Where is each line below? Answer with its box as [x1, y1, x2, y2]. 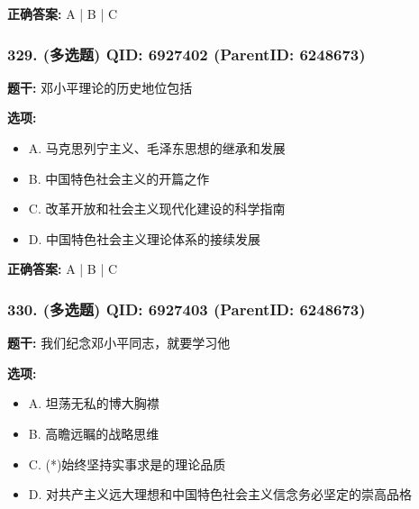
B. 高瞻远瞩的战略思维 [28, 423, 159, 442]
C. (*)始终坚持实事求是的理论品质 [28, 454, 226, 473]
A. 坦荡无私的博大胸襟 [28, 394, 159, 413]
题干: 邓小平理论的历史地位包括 [7, 77, 193, 96]
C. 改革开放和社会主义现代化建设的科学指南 [28, 199, 286, 218]
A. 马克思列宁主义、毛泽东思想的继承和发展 [28, 139, 286, 157]
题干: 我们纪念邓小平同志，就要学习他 [7, 333, 231, 352]
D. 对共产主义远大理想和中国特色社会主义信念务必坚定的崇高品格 [28, 485, 413, 504]
